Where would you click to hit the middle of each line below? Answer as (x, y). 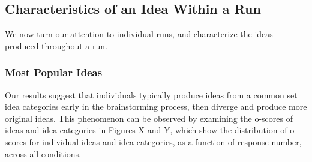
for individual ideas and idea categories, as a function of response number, (165, 141)
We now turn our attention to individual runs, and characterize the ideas (139, 34)
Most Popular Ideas (54, 72)
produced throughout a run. (56, 45)
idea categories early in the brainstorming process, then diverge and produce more (156, 106)
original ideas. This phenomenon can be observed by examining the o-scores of (149, 118)
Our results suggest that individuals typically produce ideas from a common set (151, 94)
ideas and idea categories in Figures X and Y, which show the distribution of (146, 130)
